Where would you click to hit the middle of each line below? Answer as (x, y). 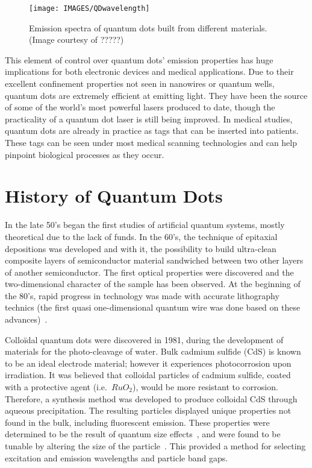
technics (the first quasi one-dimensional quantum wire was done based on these (153, 307)
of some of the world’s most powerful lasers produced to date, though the (140, 107)
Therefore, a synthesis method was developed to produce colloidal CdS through (151, 398)
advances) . (26, 319)
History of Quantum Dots (114, 196)
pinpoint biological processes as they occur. (85, 154)
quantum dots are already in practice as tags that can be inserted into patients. (152, 131)
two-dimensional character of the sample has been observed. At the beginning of (153, 284)
